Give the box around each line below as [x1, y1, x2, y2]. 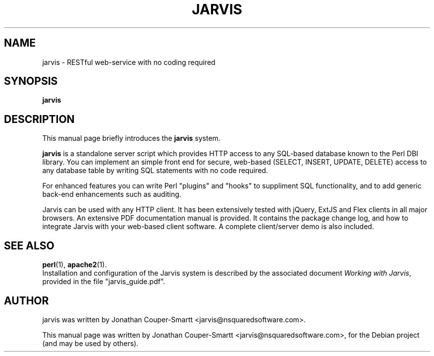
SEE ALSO [4, 239, 54, 252]
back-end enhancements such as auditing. [42, 190, 181, 199]
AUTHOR [4, 294, 49, 307]
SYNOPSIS [4, 75, 58, 88]
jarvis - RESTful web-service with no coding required [42, 58, 216, 66]
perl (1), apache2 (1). [42, 260, 107, 269]
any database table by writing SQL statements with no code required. [42, 166, 268, 175]
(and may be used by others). [42, 339, 139, 348]
